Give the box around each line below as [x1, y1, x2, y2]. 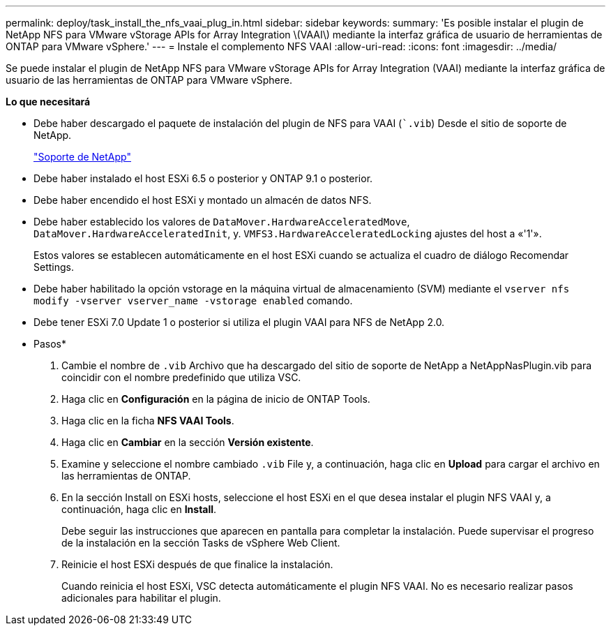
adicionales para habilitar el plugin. [61, 592, 221, 604]
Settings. [33, 261, 74, 273]
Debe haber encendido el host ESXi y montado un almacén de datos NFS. [33, 194, 372, 206]
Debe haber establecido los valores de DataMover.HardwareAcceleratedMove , [33, 216, 410, 228]
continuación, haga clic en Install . [61, 503, 217, 515]
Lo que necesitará [6, 96, 91, 107]
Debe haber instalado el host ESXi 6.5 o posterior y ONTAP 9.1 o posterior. [33, 172, 373, 184]
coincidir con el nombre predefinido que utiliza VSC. [61, 371, 301, 383]
